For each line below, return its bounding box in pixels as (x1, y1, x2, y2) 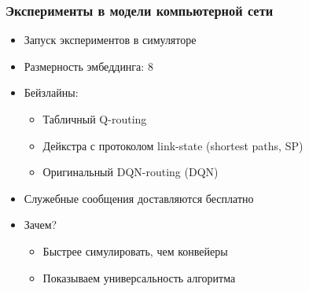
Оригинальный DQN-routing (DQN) (42, 164, 219, 180)
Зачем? (24, 216, 57, 233)
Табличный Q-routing (42, 111, 147, 127)
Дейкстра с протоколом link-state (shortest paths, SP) (42, 137, 303, 153)
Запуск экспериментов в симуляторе (24, 31, 197, 48)
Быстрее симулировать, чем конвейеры (42, 242, 228, 259)
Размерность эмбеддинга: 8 (24, 57, 153, 74)
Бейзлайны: (24, 84, 79, 101)
